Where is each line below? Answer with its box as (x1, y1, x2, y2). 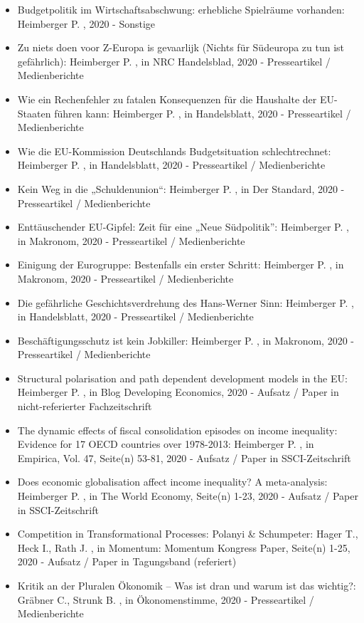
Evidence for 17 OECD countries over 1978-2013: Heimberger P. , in (17, 436, 314, 451)
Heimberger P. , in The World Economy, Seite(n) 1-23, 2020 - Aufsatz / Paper (17, 488, 358, 503)
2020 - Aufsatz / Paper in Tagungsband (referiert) (17, 554, 237, 569)
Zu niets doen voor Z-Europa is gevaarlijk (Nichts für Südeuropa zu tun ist (17, 40, 345, 55)
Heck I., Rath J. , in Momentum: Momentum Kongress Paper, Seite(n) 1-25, (17, 540, 350, 555)
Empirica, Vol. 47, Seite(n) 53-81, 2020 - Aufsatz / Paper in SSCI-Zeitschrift (17, 450, 351, 465)
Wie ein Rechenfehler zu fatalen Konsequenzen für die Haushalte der (17, 91, 317, 106)
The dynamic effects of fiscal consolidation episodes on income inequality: (17, 422, 338, 437)
